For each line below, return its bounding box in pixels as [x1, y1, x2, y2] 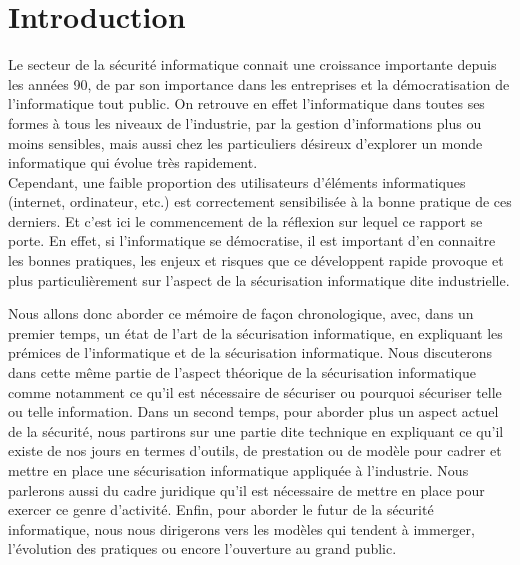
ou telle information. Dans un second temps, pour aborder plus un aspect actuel [8, 401, 499, 422]
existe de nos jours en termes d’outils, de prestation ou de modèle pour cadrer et [8, 440, 502, 461]
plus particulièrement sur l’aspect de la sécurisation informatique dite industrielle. [8, 269, 510, 290]
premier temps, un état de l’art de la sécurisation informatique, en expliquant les [8, 322, 503, 343]
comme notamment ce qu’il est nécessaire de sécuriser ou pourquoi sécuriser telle [8, 381, 502, 402]
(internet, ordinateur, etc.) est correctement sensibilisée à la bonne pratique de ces [8, 191, 512, 212]
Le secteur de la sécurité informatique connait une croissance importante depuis [8, 54, 497, 75]
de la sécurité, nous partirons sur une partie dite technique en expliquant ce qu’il [8, 420, 504, 441]
